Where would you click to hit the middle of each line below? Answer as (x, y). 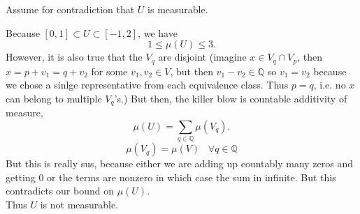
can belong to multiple (54, 98)
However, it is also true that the (74, 57)
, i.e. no (330, 85)
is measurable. (178, 9)
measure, (24, 113)
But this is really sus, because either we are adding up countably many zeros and (180, 163)
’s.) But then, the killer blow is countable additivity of (231, 98)
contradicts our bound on (60, 191)
